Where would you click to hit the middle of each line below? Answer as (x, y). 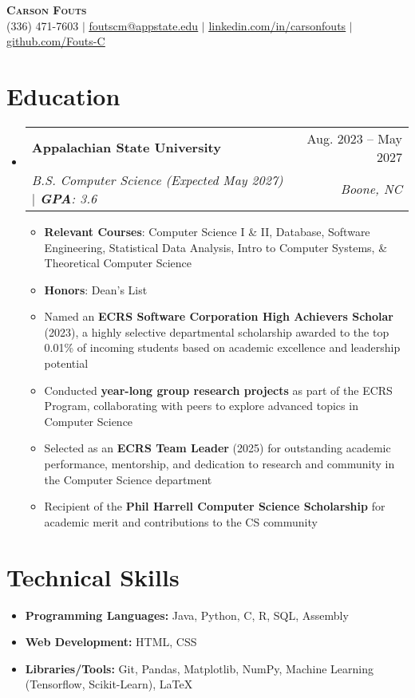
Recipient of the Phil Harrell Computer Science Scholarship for (215, 506)
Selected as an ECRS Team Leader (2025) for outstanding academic (217, 448)
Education (63, 95)
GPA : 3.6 (68, 198)
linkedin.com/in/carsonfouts (277, 25)
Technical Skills (93, 576)
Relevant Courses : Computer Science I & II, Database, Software (207, 231)
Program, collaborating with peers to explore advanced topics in (201, 406)
